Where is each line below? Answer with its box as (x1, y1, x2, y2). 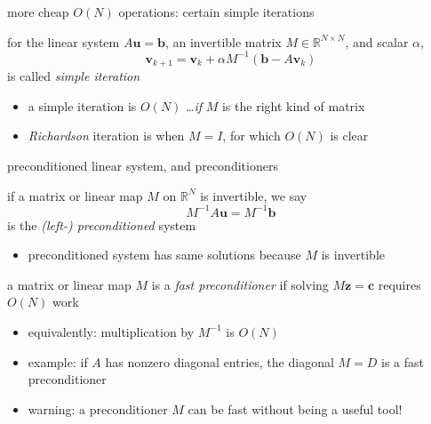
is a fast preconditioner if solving (151, 275, 329, 293)
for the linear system (7, 32, 120, 51)
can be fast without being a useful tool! (188, 399, 403, 418)
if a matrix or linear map (7, 186, 143, 204)
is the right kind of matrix (221, 96, 365, 115)
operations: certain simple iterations (118, 3, 315, 20)
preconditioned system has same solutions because (28, 245, 301, 264)
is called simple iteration (7, 67, 140, 85)
